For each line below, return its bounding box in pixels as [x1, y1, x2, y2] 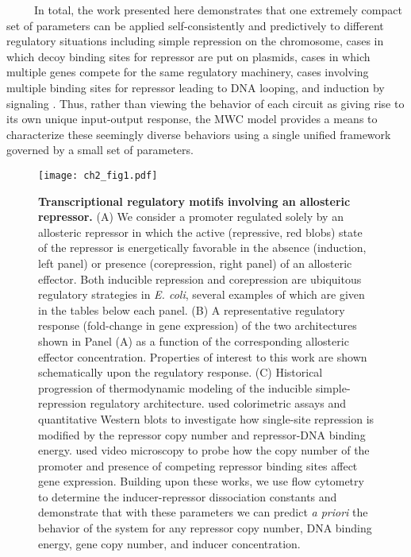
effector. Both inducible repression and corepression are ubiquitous [38, 270, 362, 287]
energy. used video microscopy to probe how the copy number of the [38, 442, 370, 458]
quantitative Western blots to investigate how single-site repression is [38, 410, 375, 427]
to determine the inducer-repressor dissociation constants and [38, 488, 337, 505]
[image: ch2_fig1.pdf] [38, 169, 158, 181]
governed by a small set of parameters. [6, 141, 194, 158]
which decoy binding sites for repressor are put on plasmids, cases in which [6, 48, 371, 64]
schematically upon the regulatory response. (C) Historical [38, 364, 323, 381]
